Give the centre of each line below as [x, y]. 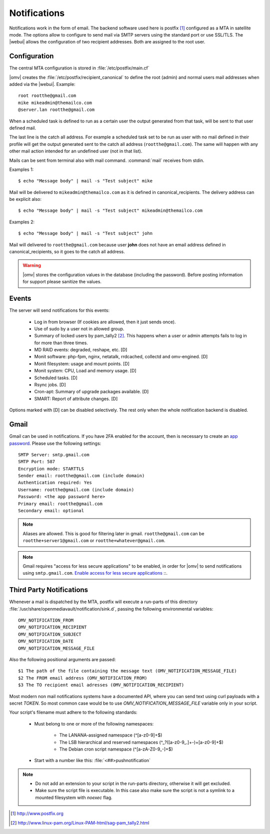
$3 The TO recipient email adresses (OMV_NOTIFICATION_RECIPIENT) [101, 685]
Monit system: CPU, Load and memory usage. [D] [85, 371]
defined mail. [23, 128]
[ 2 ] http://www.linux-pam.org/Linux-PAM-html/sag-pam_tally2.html [80, 823]
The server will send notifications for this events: [59, 310]
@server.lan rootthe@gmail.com [56, 110]
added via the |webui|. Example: [42, 84]
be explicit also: [25, 199]
